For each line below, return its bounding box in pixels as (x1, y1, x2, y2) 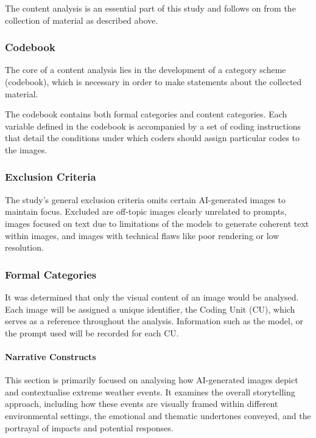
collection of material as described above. (5, 13, 158, 26)
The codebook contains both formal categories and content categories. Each (5, 108, 287, 120)
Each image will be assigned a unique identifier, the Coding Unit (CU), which (5, 302, 295, 315)
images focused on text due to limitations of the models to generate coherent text (5, 217, 309, 229)
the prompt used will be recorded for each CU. (5, 326, 179, 339)
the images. (5, 143, 47, 156)
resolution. (5, 241, 44, 254)
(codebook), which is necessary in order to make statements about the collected (5, 75, 302, 88)
